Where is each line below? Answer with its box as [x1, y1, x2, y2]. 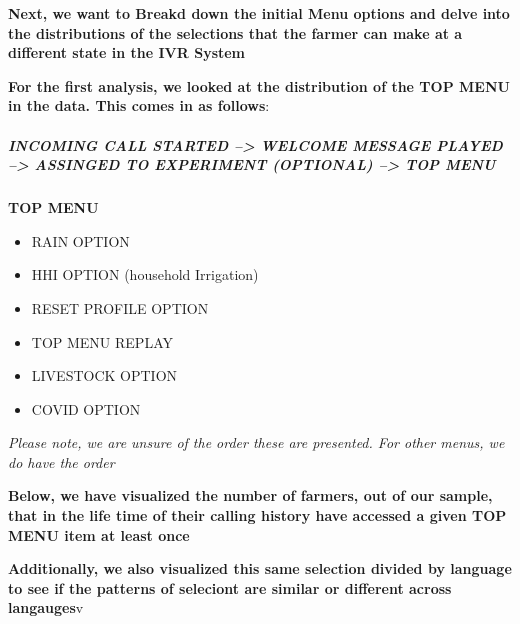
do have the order [8, 451, 115, 472]
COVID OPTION [31, 398, 141, 419]
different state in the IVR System [8, 42, 246, 63]
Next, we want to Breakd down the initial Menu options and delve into [8, 3, 510, 23]
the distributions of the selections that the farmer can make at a [8, 22, 463, 43]
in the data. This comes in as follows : [8, 95, 270, 116]
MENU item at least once [8, 524, 190, 545]
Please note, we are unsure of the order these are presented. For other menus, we [8, 432, 505, 453]
